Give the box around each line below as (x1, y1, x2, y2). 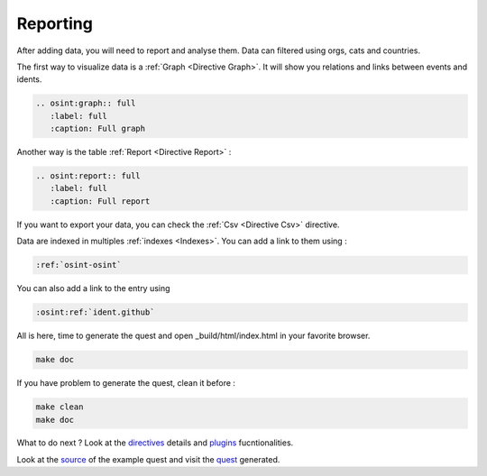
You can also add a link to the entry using (16, 283, 170, 294)
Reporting (16, 14, 94, 33)
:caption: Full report (50, 196, 151, 206)
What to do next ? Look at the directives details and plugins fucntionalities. (16, 437, 294, 448)
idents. (16, 74, 42, 85)
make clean (35, 402, 84, 412)
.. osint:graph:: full (35, 98, 136, 108)
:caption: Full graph (50, 124, 146, 134)
